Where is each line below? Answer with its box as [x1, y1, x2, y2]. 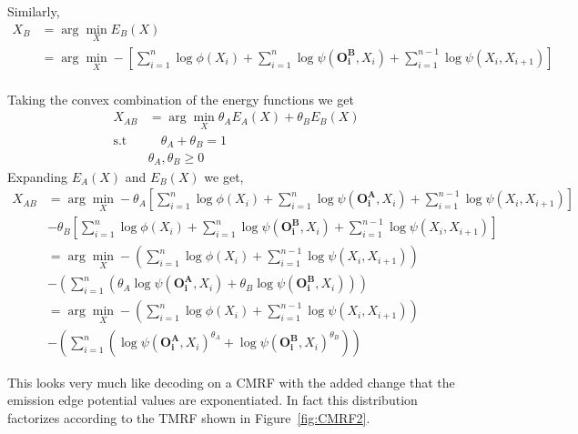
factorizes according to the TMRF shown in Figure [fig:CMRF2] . [7, 408, 370, 427]
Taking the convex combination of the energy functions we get [7, 89, 354, 108]
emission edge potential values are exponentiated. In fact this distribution [7, 390, 418, 409]
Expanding [7, 167, 67, 186]
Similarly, [7, 2, 60, 20]
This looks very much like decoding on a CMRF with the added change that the [7, 372, 455, 391]
